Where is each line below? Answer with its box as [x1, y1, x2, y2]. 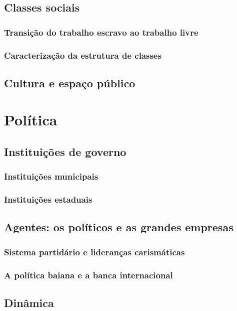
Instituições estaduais [4, 193, 92, 206]
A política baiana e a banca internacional [4, 268, 173, 281]
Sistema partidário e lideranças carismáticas [4, 245, 185, 258]
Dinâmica [4, 294, 54, 310]
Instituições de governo [4, 144, 126, 160]
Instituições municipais [4, 170, 98, 183]
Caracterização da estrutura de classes [4, 49, 161, 61]
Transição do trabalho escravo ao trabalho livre [4, 26, 198, 38]
